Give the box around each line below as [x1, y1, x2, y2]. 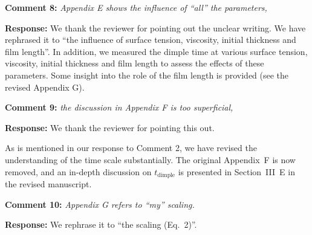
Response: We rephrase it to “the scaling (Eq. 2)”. [5, 218, 197, 231]
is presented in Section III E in [178, 165, 295, 178]
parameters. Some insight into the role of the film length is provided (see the [5, 68, 289, 81]
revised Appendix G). [5, 80, 85, 93]
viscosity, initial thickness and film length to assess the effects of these [5, 57, 264, 69]
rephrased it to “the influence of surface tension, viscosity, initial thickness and [5, 33, 296, 46]
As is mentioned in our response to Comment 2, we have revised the [5, 141, 257, 154]
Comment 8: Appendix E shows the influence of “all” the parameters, [5, 1, 267, 13]
